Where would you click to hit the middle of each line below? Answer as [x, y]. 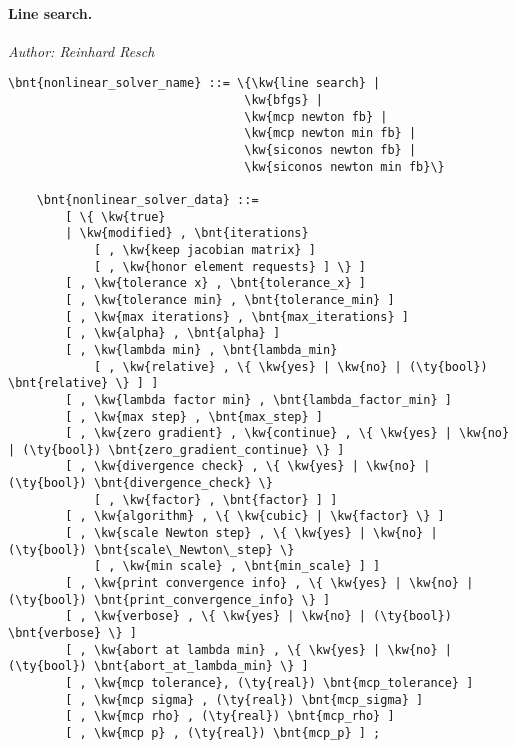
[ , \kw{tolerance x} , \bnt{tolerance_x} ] [215, 283]
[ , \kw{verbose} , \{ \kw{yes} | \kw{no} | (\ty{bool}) [258, 616]
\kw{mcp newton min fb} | [330, 133]
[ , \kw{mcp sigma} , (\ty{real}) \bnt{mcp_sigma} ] [244, 699]
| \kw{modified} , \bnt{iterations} [187, 233]
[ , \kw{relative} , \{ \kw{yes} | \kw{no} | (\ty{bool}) [290, 366]
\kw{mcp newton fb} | [316, 116]
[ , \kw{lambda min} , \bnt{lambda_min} [201, 349]
